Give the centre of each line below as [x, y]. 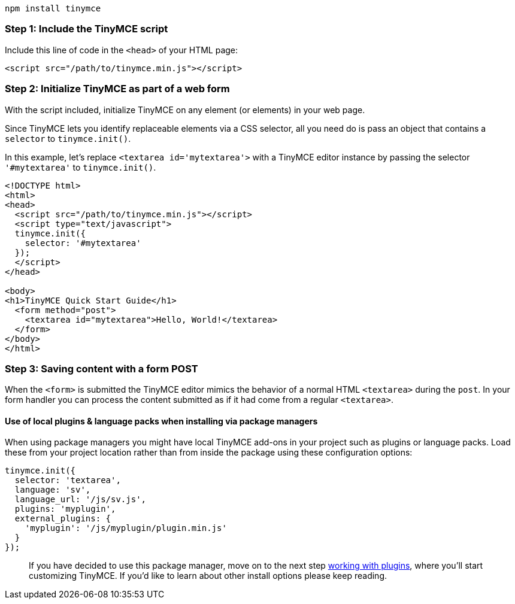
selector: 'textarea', [68, 480]
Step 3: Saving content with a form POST [102, 368]
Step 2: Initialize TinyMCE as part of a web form [117, 89]
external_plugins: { [63, 519]
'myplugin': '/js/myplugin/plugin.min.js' [126, 528]
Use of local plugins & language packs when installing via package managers [161, 421]
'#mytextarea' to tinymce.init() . [81, 167]
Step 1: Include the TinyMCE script [87, 29]
